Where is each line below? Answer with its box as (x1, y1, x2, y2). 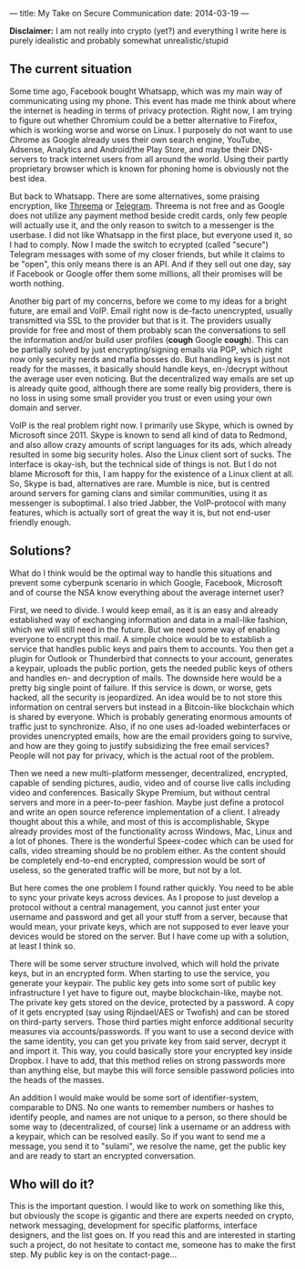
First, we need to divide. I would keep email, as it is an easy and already (9, 604, 279, 615)
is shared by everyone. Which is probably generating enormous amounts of (9, 711, 293, 722)
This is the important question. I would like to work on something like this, (9, 1201, 285, 1212)
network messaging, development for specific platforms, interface (9, 1220, 258, 1231)
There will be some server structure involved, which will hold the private (9, 958, 280, 969)
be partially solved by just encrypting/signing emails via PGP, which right (9, 344, 283, 355)
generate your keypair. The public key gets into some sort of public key (9, 977, 277, 988)
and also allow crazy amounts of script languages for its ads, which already (9, 439, 293, 450)
